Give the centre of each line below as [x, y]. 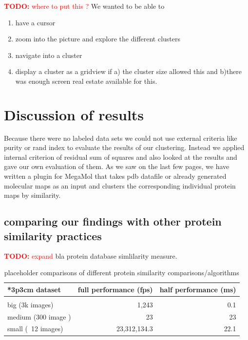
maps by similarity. [32, 195]
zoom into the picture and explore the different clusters [98, 39]
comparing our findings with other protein [113, 221]
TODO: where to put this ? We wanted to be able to [84, 6]
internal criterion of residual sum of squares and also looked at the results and [121, 157]
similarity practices [53, 236]
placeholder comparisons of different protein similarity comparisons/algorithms [122, 273]
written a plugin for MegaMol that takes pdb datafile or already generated [115, 176]
